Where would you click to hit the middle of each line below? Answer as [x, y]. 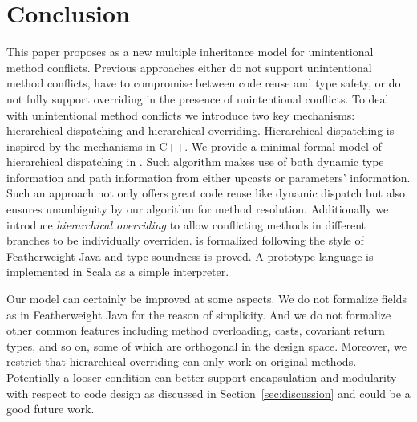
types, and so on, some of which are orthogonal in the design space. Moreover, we [207, 345]
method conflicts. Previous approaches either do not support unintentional [189, 67]
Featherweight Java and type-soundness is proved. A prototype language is [190, 256]
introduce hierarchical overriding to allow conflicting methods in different [186, 224]
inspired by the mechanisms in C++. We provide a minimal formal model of [194, 146]
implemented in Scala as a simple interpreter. [118, 272]
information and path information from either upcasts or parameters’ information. [208, 177]
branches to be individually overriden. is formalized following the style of [185, 240]
